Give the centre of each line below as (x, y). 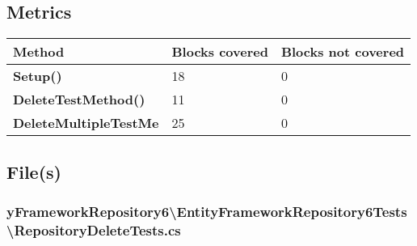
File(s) (34, 171)
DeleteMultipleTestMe (86, 123)
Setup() (38, 76)
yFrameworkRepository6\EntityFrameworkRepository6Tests (207, 211)
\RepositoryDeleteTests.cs (94, 229)
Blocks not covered (343, 52)
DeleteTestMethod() (79, 100)
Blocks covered (220, 52)
